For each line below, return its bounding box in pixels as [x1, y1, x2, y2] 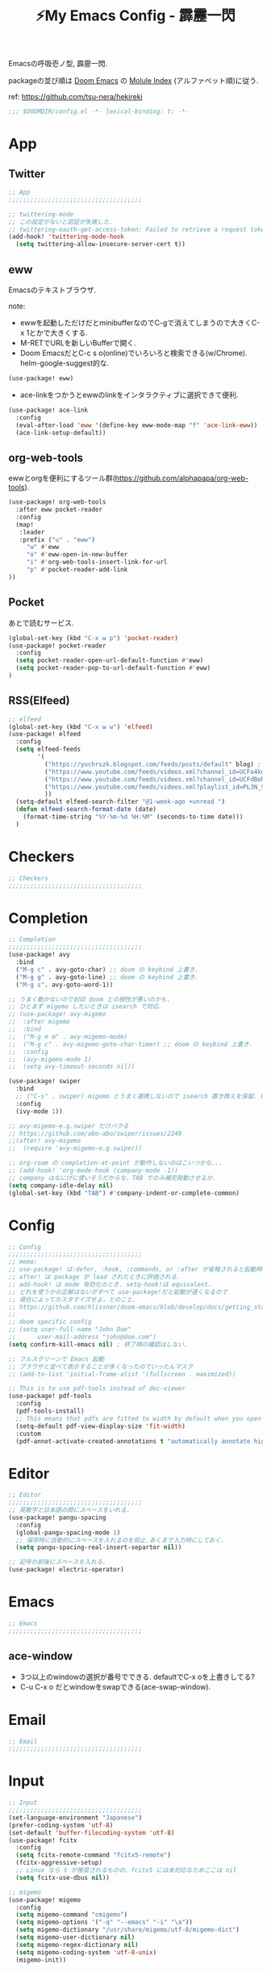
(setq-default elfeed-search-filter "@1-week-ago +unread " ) [15, 798, 226, 806]
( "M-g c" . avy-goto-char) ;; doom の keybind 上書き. [15, 965, 199, 973]
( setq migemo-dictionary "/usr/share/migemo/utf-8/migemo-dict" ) [15, 1926, 240, 1934]
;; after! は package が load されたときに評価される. [8, 1273, 181, 1281]
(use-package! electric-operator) [8, 1566, 125, 1574]
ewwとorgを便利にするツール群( [8, 473, 115, 484]
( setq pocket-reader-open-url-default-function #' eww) [15, 656, 204, 665]
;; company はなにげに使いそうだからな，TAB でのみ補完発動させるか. [8, 1174, 216, 1182]
